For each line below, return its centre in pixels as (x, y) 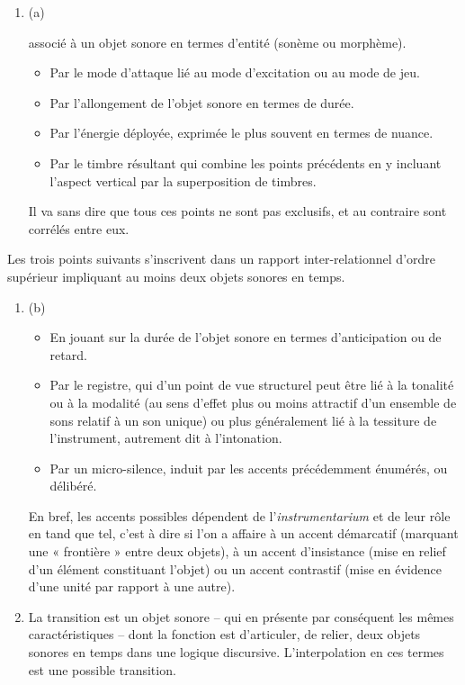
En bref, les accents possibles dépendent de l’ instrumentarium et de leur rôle (239, 515)
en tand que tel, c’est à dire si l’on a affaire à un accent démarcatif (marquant (243, 533)
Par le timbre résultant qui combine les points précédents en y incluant (246, 162)
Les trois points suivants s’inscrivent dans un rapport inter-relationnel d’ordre (221, 259)
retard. (68, 354)
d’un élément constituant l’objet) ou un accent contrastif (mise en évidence (235, 568)
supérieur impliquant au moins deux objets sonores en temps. (176, 276)
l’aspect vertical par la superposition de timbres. (183, 180)
